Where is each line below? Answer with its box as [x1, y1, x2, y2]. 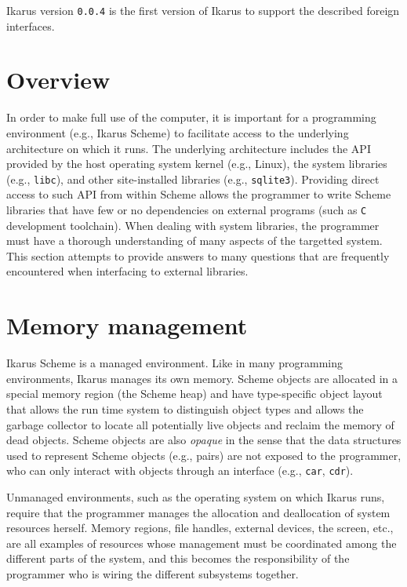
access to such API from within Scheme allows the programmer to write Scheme [6, 186, 391, 202]
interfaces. [6, 17, 55, 34]
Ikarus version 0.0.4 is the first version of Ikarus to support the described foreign [6, 2, 400, 18]
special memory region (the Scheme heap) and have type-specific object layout [6, 385, 383, 402]
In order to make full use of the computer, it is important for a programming [6, 109, 376, 126]
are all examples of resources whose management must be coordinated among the [6, 534, 397, 551]
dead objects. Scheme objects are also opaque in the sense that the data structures [6, 432, 402, 448]
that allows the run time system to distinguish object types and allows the [6, 400, 364, 417]
